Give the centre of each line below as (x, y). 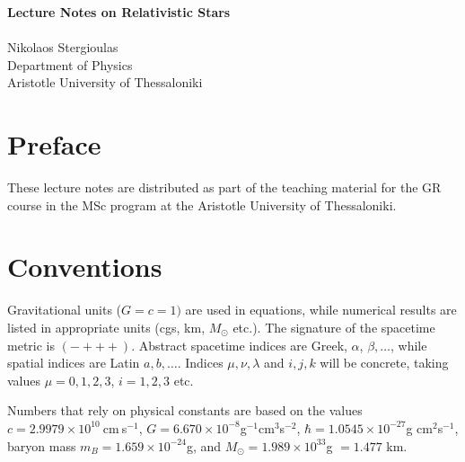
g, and (204, 445)
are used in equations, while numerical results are (321, 310)
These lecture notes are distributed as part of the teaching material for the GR (224, 187)
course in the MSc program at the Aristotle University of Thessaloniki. (202, 204)
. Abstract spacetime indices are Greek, (239, 345)
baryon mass (42, 445)
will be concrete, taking (384, 363)
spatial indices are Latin (74, 363)
